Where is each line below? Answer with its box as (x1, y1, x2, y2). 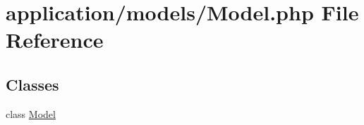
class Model (6, 106, 56, 121)
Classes (6, 73, 59, 95)
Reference (6, 25, 104, 54)
